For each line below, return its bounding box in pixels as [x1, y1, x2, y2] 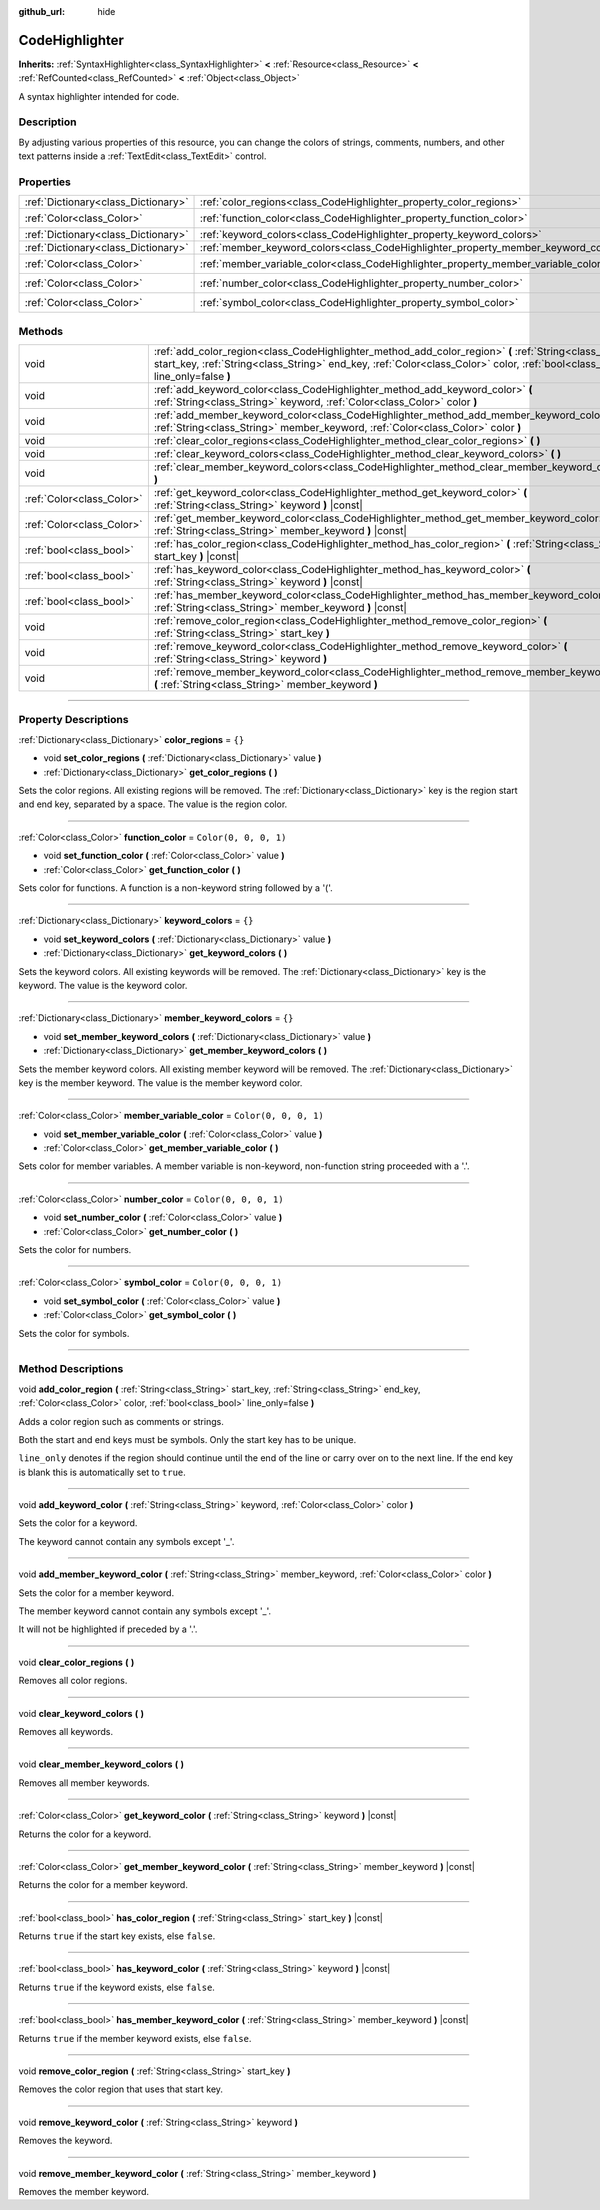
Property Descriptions [18, 713, 129, 727]
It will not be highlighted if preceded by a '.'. [18, 1623, 198, 1635]
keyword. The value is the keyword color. [18, 979, 188, 991]
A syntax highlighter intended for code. [18, 90, 180, 102]
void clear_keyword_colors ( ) [18, 1707, 145, 1719]
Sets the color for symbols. [18, 1327, 130, 1339]
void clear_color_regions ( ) [18, 1656, 135, 1668]
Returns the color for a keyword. [18, 1828, 152, 1840]
